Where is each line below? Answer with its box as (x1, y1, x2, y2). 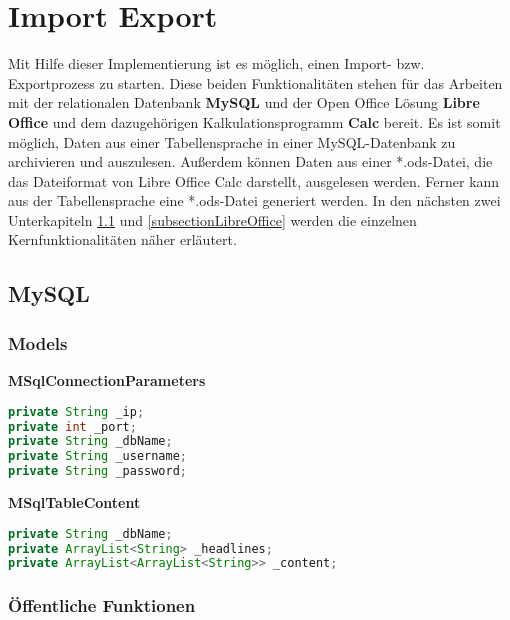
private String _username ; (8, 449, 188, 464)
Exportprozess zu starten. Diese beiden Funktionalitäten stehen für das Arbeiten (8, 72, 503, 93)
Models (8, 330, 68, 355)
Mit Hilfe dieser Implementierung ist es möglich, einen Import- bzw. (8, 53, 425, 74)
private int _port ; (8, 419, 137, 434)
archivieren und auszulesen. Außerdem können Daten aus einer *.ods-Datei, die (8, 151, 493, 172)
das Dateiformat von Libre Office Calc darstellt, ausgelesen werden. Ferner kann (8, 170, 500, 191)
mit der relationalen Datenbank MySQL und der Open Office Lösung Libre (8, 92, 480, 113)
